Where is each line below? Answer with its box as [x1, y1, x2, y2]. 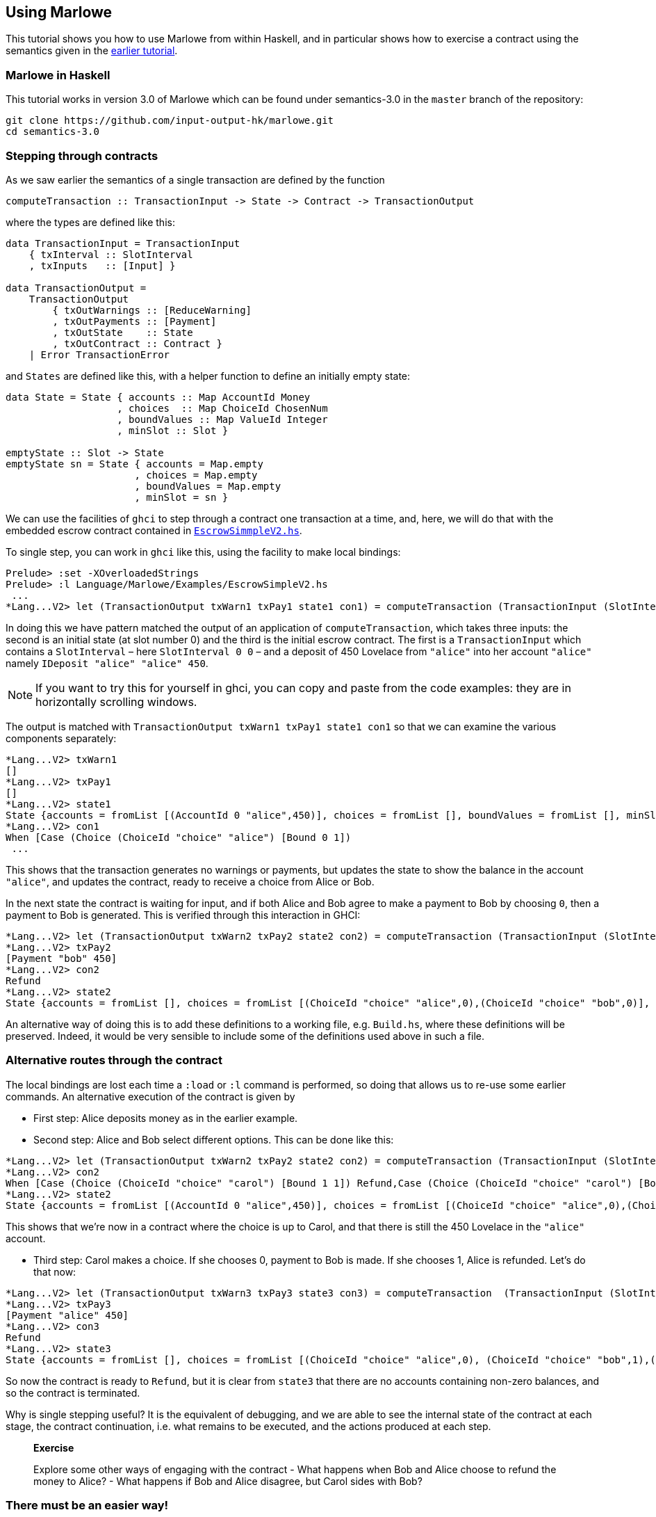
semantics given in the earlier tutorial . [6, 45, 178, 57]
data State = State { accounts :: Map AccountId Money [6, 391, 311, 403]
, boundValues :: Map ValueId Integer [117, 413, 328, 425]
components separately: [6, 732, 117, 744]
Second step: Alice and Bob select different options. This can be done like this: [33, 1133, 394, 1146]
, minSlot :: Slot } [117, 424, 229, 436]
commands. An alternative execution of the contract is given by [6, 1090, 295, 1102]
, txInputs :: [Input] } [28, 259, 176, 271]
